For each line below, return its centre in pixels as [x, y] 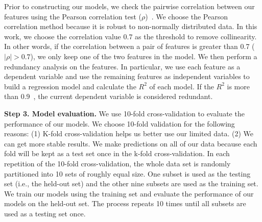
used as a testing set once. [45, 213]
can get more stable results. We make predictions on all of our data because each [131, 143]
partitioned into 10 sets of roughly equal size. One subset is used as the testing [127, 173]
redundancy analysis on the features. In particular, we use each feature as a [122, 66]
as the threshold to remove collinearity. [196, 36]
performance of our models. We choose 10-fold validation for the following [120, 123]
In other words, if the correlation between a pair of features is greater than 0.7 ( [129, 46]
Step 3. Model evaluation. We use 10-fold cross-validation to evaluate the [124, 113]
